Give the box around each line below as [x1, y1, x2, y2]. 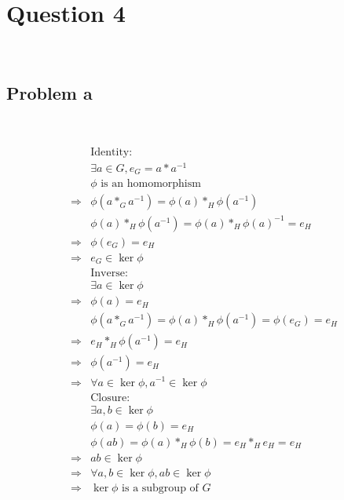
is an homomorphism [101, 178, 201, 190]
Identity [90, 146, 130, 158]
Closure [90, 392, 127, 403]
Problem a [6, 81, 93, 105]
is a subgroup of [122, 482, 199, 494]
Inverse [90, 268, 125, 279]
